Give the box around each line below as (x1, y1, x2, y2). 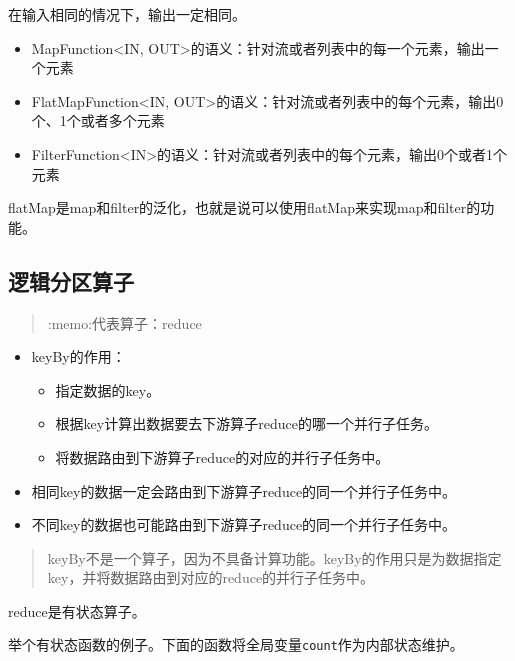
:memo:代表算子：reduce (47, 312, 202, 333)
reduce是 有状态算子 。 (8, 600, 146, 621)
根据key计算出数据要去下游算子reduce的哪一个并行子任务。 (55, 413, 438, 434)
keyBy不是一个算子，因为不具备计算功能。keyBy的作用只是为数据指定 (47, 547, 502, 568)
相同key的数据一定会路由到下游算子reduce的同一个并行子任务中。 (31, 480, 457, 501)
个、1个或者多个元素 (31, 110, 165, 131)
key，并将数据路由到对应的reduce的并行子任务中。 (47, 567, 375, 588)
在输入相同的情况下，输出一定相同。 (8, 4, 246, 24)
